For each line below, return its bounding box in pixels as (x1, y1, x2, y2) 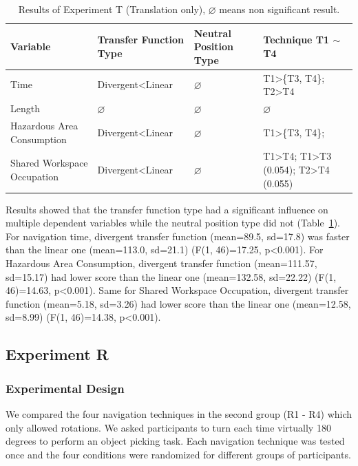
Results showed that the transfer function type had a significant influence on (6, 202, 328, 216)
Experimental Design (6, 379, 125, 396)
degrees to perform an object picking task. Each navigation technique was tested (6, 434, 345, 448)
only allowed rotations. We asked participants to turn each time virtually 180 (6, 420, 331, 434)
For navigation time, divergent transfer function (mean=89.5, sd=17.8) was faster (6, 229, 350, 243)
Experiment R (6, 343, 109, 365)
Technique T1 (263, 32, 330, 47)
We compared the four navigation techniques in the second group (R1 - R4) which (6, 406, 352, 421)
